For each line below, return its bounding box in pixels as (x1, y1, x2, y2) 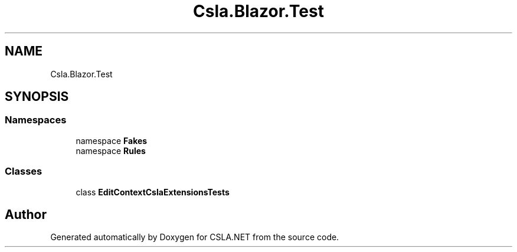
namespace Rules (76, 145, 146, 156)
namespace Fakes (76, 135, 148, 146)
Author (5, 207, 47, 222)
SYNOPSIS (5, 89, 69, 104)
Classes (5, 165, 42, 178)
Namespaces (5, 114, 67, 126)
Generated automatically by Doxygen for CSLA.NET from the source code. (50, 232, 339, 243)
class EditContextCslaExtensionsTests (76, 186, 230, 197)
